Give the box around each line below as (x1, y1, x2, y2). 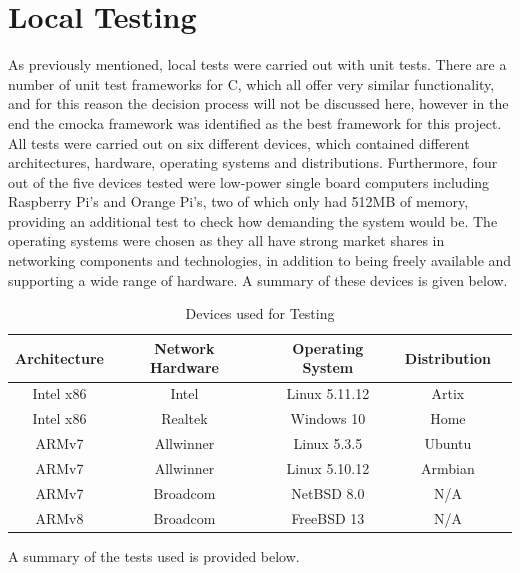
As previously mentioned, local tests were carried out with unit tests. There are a (8, 54, 507, 75)
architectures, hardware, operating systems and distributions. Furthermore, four (8, 152, 498, 173)
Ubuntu (424, 432, 472, 453)
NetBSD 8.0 (291, 482, 365, 503)
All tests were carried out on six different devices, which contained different (8, 132, 470, 153)
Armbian (421, 457, 475, 478)
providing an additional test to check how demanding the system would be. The (8, 210, 498, 231)
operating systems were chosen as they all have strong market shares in (8, 230, 445, 251)
